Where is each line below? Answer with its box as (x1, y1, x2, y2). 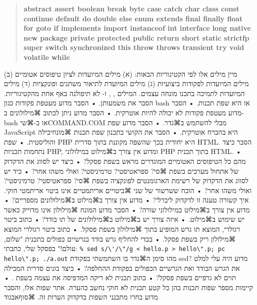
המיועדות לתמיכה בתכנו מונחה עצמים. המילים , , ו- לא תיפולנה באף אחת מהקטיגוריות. (4, 88, 245, 98)
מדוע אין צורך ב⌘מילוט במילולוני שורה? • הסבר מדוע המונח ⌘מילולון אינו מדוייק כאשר (4, 204, 250, 214)
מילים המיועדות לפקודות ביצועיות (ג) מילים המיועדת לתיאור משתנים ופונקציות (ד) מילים (4, 78, 249, 89)
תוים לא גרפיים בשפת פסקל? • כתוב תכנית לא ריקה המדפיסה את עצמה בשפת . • (4, 272, 236, 283)
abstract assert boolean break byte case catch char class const (23, 3, 240, 13)
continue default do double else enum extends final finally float (23, 13, 243, 23)
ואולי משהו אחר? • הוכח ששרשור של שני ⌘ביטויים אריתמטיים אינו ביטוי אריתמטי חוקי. (4, 185, 252, 195)
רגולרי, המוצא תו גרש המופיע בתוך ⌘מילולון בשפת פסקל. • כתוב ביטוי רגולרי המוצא (4, 224, 240, 234)
